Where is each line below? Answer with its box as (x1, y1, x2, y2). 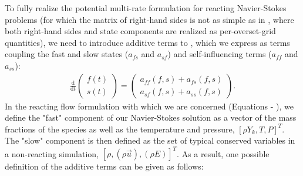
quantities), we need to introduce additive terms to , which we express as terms (5, 36, 290, 48)
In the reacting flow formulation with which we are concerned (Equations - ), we (5, 99, 294, 112)
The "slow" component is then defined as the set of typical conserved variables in (5, 134, 295, 147)
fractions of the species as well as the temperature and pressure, (5, 122, 235, 135)
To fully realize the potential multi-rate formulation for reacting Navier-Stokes (5, 2, 287, 14)
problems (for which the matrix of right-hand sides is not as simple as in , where (5, 13, 294, 25)
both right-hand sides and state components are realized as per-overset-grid (5, 25, 276, 37)
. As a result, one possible (177, 147, 270, 160)
